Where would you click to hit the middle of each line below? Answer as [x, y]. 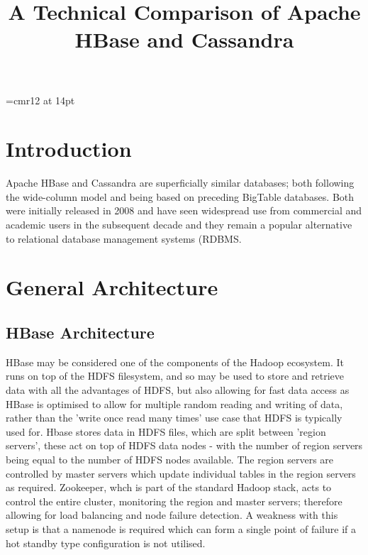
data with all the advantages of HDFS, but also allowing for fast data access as [178, 390]
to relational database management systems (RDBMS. [124, 238]
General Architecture [112, 287]
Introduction [69, 149]
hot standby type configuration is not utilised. [106, 543]
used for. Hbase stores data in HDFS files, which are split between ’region [166, 431]
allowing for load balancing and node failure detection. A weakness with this [172, 515]
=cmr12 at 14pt [40, 100]
